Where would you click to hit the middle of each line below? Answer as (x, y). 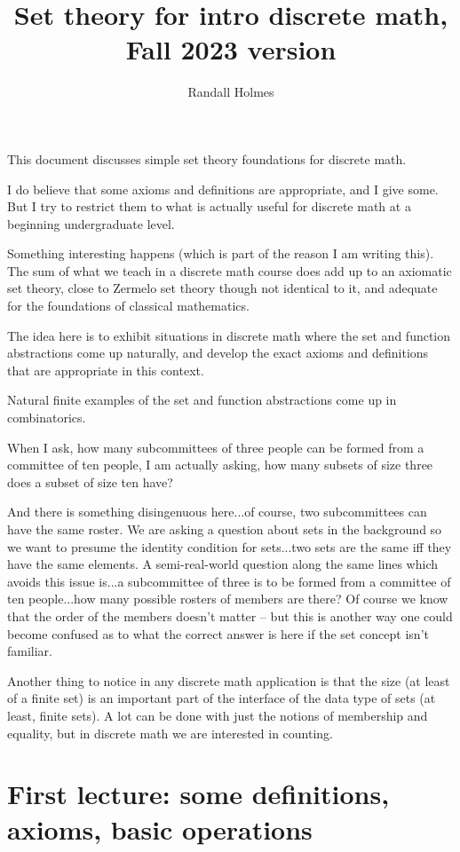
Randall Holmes (231, 92)
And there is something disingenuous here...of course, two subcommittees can (217, 512)
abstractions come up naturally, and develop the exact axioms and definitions (218, 353)
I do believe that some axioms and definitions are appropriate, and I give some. (223, 189)
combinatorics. (47, 418)
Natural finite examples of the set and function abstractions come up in (202, 400)
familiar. (30, 651)
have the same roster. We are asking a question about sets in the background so (225, 529)
